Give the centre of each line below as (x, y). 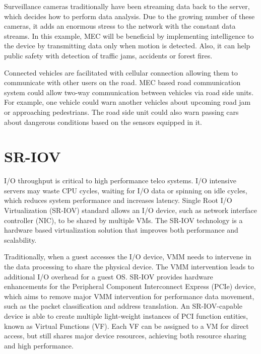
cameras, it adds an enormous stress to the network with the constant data (120, 26)
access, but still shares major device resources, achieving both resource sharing (125, 336)
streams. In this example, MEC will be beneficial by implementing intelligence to (129, 36)
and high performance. (39, 345)
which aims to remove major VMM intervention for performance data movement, (129, 296)
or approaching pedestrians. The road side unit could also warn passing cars (121, 112)
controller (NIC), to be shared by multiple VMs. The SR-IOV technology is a (123, 220)
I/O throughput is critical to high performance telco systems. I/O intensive (120, 181)
